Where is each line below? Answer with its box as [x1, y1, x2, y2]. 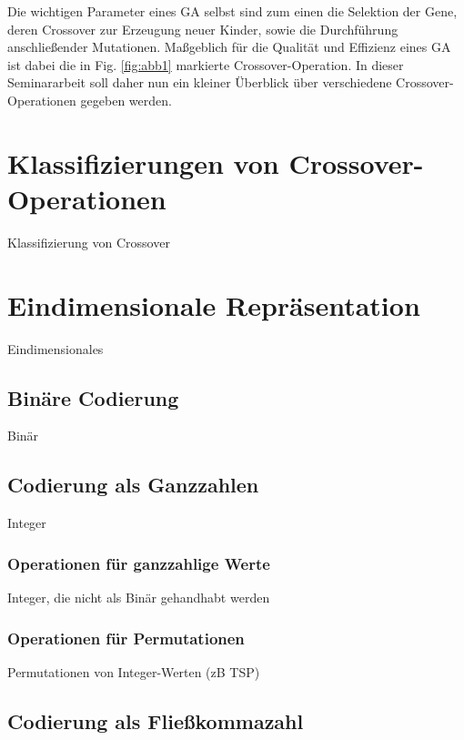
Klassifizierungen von [7, 144, 279, 181]
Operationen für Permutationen [7, 626, 245, 649]
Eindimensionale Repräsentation [7, 286, 420, 323]
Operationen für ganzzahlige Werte [7, 552, 270, 574]
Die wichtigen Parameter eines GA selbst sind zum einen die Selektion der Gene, [7, 2, 458, 20]
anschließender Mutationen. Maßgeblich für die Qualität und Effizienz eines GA [7, 37, 451, 56]
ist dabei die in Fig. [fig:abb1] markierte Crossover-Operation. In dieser [7, 55, 404, 74]
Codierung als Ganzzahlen [7, 471, 259, 499]
